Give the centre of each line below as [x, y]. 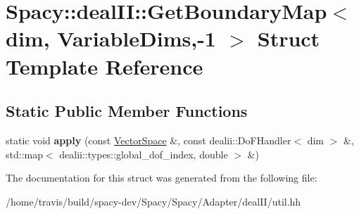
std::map [24, 154]
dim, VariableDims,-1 [111, 38]
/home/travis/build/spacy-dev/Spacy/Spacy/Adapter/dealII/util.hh [153, 201]
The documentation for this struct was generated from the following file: [162, 178]
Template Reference [105, 66]
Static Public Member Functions [127, 111]
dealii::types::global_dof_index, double [144, 154]
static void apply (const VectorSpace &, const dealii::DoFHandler [149, 140]
